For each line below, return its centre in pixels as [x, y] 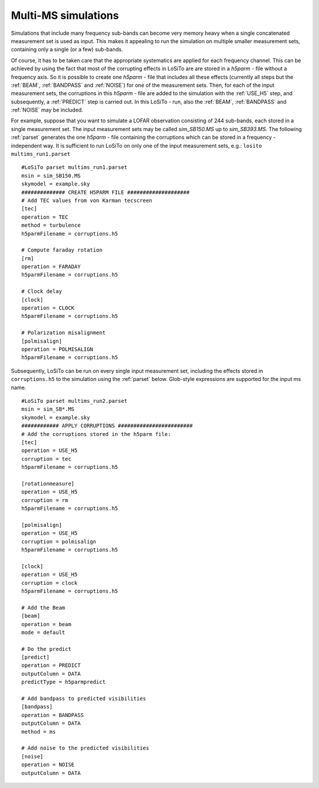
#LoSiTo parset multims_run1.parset [74, 167]
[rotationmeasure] [48, 483]
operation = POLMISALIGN [57, 349]
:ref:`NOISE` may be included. [47, 110]
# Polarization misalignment [64, 333]
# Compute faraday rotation [62, 250]
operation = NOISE [48, 765]
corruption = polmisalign [59, 541]
